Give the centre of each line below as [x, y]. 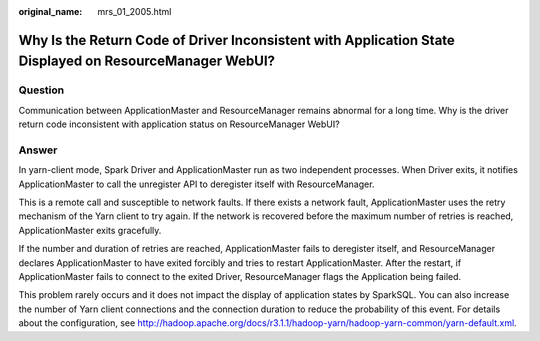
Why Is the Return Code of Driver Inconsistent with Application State [236, 40]
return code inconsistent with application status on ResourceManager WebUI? [179, 124]
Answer [38, 150]
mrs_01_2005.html [134, 11]
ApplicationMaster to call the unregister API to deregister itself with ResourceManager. [196, 184]
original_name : [50, 11]
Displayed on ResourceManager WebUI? [146, 61]
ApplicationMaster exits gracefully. [90, 230]
